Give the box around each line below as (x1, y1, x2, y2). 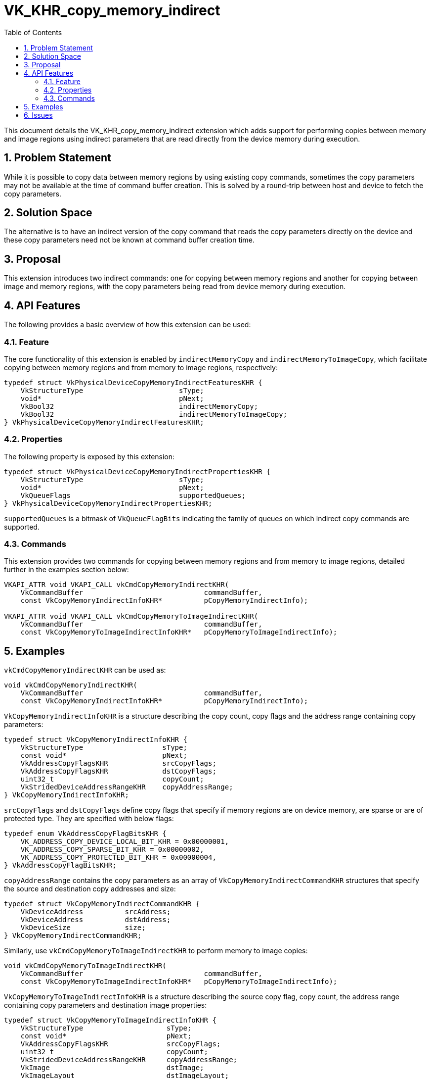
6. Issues (24, 110, 53, 119)
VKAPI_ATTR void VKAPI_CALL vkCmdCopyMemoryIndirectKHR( (4, 581, 229, 589)
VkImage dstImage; (20, 1064, 204, 1072)
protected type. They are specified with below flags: (4, 814, 174, 823)
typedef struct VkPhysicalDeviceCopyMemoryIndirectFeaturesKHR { (4, 378, 262, 387)
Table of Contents (4, 28, 62, 37)
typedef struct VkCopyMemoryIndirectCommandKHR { (4, 900, 200, 908)
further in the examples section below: (4, 565, 129, 574)
